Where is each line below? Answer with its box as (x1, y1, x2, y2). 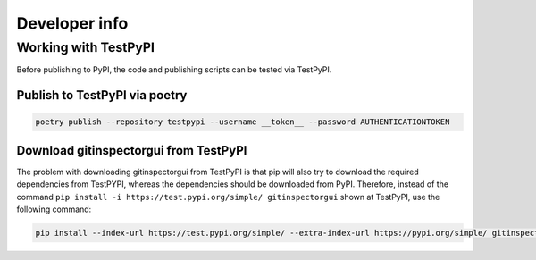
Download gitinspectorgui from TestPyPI (16, 143, 247, 158)
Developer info (16, 13, 129, 33)
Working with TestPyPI (16, 39, 155, 55)
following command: (16, 204, 92, 214)
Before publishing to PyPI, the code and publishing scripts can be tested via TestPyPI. (16, 64, 332, 75)
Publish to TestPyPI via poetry (16, 88, 188, 103)
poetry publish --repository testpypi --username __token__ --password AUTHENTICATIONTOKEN (35, 117, 450, 127)
